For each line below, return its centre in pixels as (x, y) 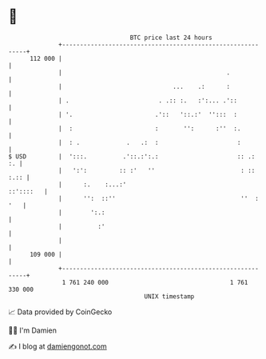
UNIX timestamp (169, 296)
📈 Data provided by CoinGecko (60, 312)
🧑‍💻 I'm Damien (33, 330)
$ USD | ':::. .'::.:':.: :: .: (132, 156)
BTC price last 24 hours (171, 38)
